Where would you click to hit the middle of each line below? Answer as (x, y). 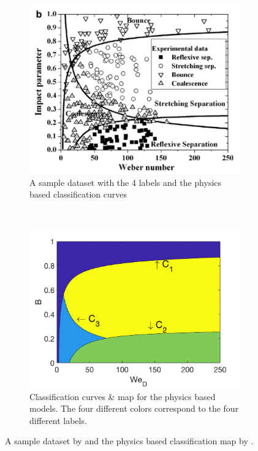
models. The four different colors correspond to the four (134, 408)
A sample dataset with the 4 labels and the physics (126, 182)
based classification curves (78, 194)
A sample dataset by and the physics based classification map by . (129, 441)
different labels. (58, 420)
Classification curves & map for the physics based (123, 396)
